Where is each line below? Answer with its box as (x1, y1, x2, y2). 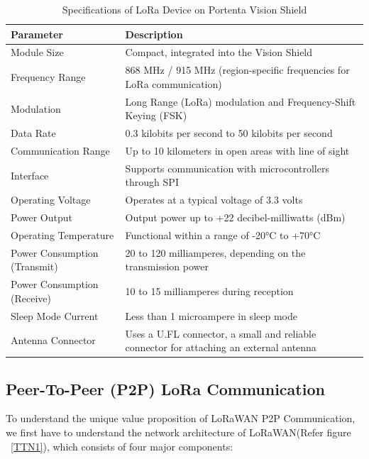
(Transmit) (11, 259, 58, 274)
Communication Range (11, 143, 110, 157)
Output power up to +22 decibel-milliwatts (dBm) (125, 210, 346, 225)
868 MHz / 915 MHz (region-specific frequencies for (125, 62, 350, 77)
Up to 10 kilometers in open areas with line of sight (125, 143, 350, 157)
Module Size (11, 45, 64, 60)
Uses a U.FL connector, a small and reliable (125, 326, 316, 341)
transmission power (125, 259, 209, 274)
